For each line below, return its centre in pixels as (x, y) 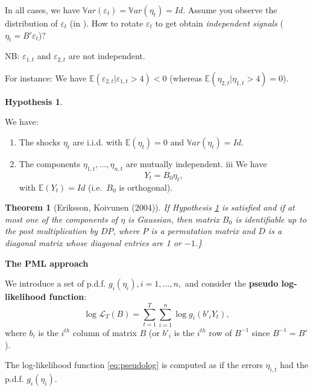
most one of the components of (62, 219)
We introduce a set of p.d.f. (55, 283)
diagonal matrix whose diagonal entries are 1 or (93, 243)
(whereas (186, 78)
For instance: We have (46, 78)
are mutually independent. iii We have (196, 164)
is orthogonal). (146, 187)
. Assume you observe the (230, 10)
